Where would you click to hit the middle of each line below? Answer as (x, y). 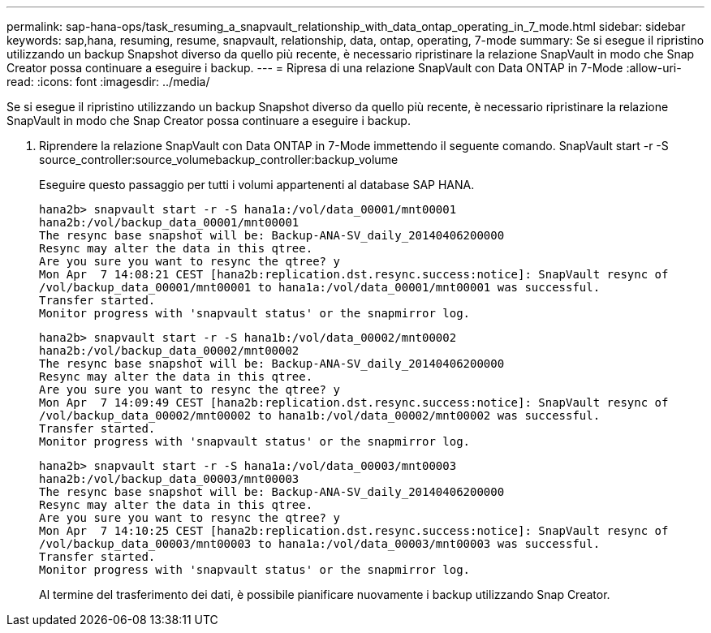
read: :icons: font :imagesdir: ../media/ (108, 82)
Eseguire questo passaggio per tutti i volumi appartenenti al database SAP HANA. (257, 185)
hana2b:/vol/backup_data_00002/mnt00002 (169, 351)
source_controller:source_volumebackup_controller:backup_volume (219, 159)
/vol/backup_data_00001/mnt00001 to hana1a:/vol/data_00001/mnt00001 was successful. (320, 287)
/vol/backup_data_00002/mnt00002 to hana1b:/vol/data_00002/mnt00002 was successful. (320, 416)
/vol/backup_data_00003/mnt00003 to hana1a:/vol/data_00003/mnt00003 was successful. (320, 544)
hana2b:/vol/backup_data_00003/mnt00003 (169, 479)
